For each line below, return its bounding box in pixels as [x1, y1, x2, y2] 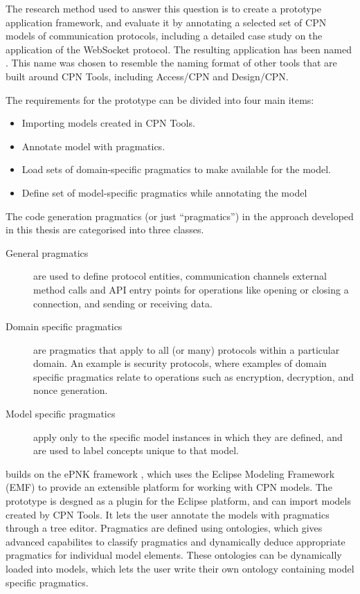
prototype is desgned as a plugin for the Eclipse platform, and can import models [6, 494, 351, 508]
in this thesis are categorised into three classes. [6, 222, 204, 237]
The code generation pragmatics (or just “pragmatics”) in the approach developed [6, 208, 354, 223]
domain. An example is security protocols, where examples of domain [33, 356, 327, 370]
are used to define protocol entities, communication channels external [33, 269, 327, 283]
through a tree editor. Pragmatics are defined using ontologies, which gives [6, 521, 323, 535]
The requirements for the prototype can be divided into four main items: [6, 92, 314, 107]
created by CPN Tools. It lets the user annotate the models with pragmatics [6, 507, 330, 521]
